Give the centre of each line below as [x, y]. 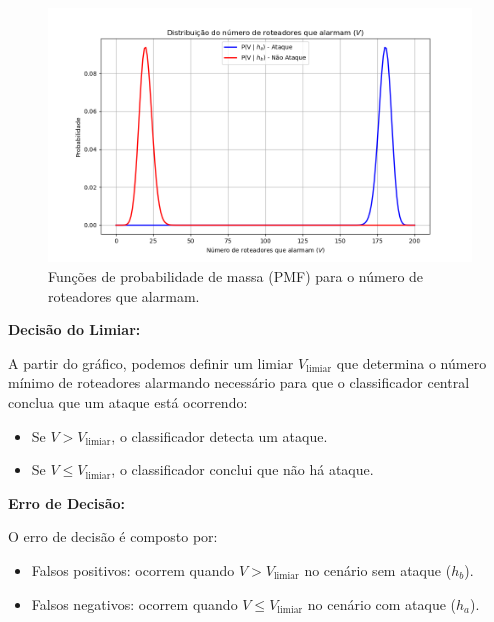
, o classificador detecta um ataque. [219, 435]
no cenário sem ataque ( [378, 569]
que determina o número [411, 362]
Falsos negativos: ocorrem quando [134, 603]
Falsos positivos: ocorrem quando [133, 569]
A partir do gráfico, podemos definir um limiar [151, 362]
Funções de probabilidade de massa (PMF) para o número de [236, 275]
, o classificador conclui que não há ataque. [242, 469]
